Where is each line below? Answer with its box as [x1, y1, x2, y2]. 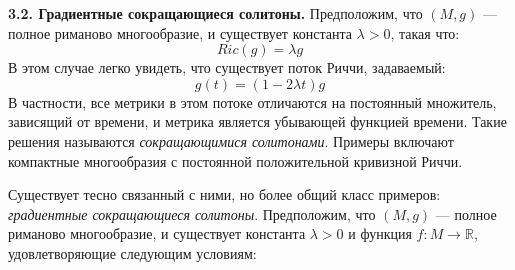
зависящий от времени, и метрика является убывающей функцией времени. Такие [8, 111, 507, 132]
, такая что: [390, 22, 460, 43]
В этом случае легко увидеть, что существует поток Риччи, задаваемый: [8, 57, 446, 78]
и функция [348, 223, 412, 244]
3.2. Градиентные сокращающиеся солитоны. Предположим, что [8, 3, 423, 23]
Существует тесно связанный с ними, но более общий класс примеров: [8, 184, 441, 205]
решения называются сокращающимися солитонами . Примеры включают [8, 130, 454, 151]
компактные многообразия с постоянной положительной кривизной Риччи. [8, 150, 463, 171]
